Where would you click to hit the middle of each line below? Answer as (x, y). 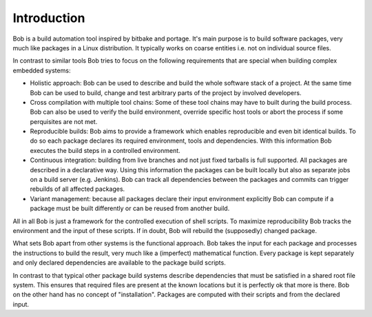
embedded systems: (42, 70)
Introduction (49, 18)
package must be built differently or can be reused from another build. (130, 208)
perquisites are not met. (64, 121)
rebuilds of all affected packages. (77, 189)
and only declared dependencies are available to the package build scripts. (120, 263)
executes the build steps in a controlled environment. (105, 150)
